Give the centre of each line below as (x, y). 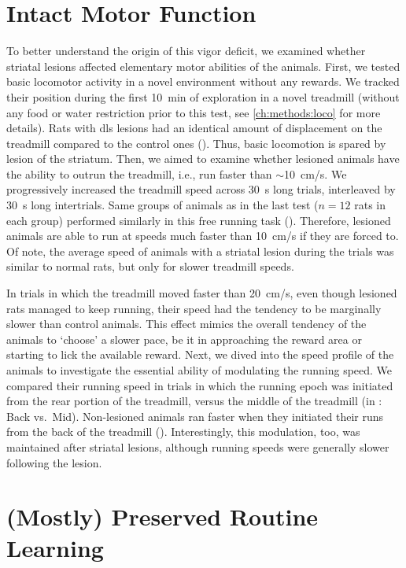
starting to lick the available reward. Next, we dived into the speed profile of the (200, 354)
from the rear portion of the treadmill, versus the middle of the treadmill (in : (194, 401)
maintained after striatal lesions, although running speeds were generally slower (198, 446)
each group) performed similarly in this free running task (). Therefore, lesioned (199, 220)
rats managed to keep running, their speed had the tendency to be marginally (194, 308)
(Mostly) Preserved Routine (162, 516)
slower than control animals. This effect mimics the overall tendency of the (186, 324)
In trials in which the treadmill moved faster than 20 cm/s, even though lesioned (202, 293)
